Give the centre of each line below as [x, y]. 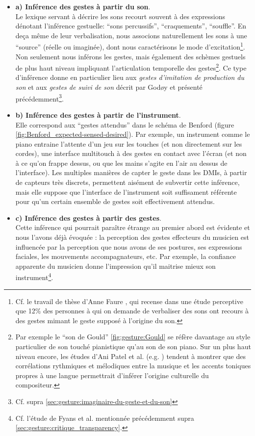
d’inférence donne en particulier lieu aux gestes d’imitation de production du [130, 77]
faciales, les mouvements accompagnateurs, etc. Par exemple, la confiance [126, 256]
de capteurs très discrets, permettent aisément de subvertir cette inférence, [127, 182]
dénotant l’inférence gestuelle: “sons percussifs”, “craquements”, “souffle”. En [131, 26]
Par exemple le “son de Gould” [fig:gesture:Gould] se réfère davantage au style [133, 337]
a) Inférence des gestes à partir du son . [83, 6]
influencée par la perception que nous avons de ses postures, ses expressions [129, 246]
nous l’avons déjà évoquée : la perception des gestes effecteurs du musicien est [132, 237]
